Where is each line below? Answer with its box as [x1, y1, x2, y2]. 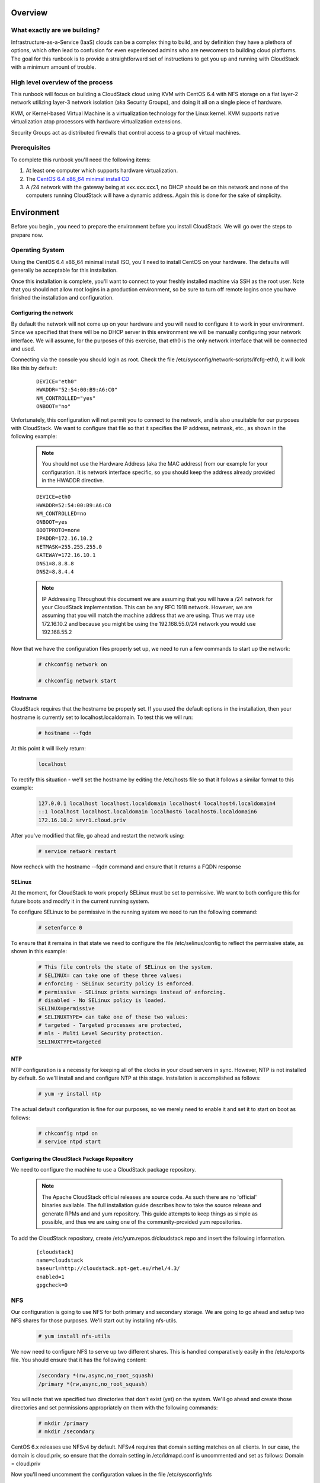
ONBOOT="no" [36, 403, 71, 410]
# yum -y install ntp [38, 1090, 101, 1097]
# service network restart [38, 848, 117, 854]
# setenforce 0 [38, 924, 82, 931]
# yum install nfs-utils [38, 1332, 111, 1339]
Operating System [11, 246, 65, 254]
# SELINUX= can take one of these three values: [38, 972, 183, 979]
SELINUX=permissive [38, 1005, 95, 1012]
